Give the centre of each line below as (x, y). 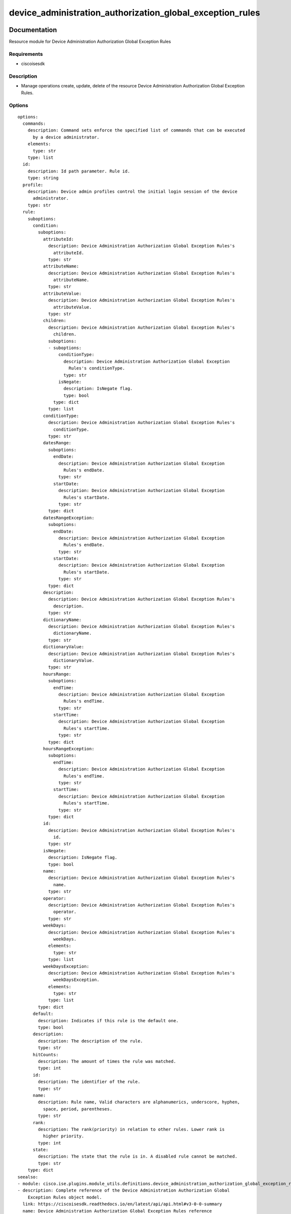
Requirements (26, 54)
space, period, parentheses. (78, 1109)
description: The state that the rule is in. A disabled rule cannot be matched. (138, 1156)
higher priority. (64, 1136)
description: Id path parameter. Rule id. (79, 171)
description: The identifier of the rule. (89, 1082)
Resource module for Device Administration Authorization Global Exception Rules (90, 42)
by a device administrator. (66, 137)
